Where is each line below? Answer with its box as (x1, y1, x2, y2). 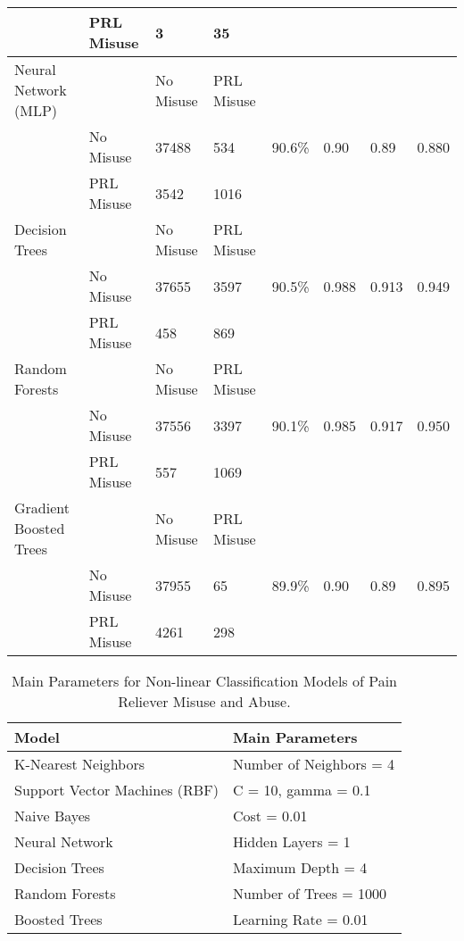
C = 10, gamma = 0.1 (232, 779, 371, 800)
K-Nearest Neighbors (14, 754, 145, 774)
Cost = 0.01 (232, 805, 308, 826)
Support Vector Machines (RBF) (14, 779, 219, 800)
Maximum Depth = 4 (232, 857, 368, 878)
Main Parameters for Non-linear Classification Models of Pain (11, 670, 398, 691)
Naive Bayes (14, 805, 91, 826)
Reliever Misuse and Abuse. (118, 691, 291, 712)
